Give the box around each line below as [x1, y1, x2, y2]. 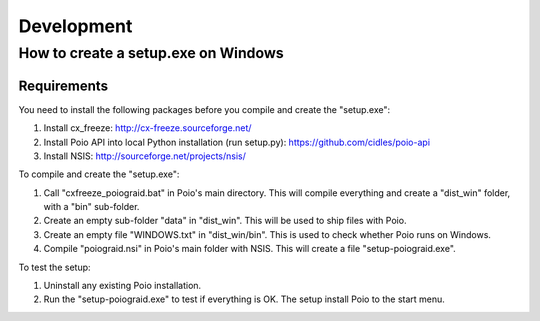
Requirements [18, 77, 109, 94]
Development [18, 15, 133, 37]
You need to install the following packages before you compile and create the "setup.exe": [18, 103, 390, 115]
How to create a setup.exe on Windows [18, 44, 284, 62]
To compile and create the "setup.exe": [18, 168, 180, 180]
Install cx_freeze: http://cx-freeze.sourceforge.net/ [43, 122, 252, 134]
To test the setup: [18, 261, 91, 273]
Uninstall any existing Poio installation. [43, 280, 202, 292]
